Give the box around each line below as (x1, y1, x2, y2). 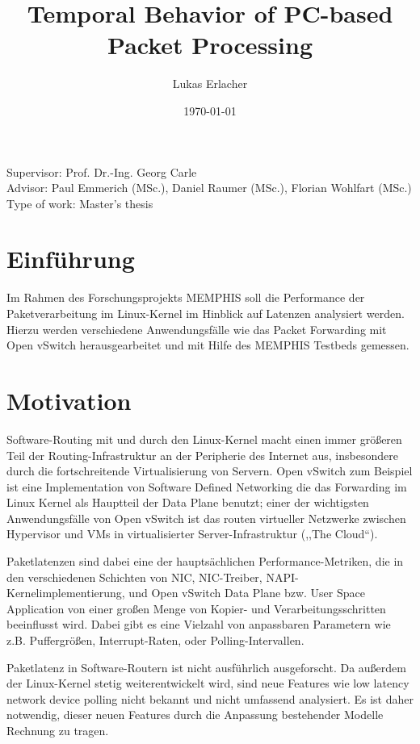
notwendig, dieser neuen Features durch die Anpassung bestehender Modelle (6, 706, 384, 723)
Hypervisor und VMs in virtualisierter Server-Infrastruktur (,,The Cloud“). (6, 525, 378, 542)
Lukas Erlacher (172, 75, 248, 92)
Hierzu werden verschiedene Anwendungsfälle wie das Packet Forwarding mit (6, 320, 387, 337)
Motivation (6, 383, 132, 416)
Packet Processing (107, 28, 313, 61)
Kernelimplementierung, (6, 584, 125, 601)
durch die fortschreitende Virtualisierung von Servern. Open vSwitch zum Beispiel (6, 462, 413, 479)
